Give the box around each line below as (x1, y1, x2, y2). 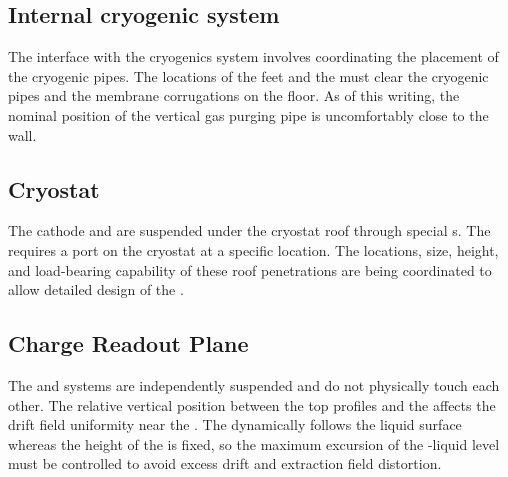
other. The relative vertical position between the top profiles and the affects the (8, 394, 496, 415)
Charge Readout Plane (8, 328, 249, 359)
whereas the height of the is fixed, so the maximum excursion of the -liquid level (8, 433, 500, 454)
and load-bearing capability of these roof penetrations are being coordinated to (8, 259, 492, 280)
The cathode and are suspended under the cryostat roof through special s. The (8, 220, 491, 241)
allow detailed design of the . (8, 279, 184, 300)
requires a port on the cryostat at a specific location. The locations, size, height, (8, 239, 499, 260)
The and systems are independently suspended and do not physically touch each (8, 374, 500, 395)
